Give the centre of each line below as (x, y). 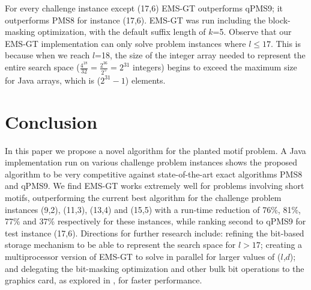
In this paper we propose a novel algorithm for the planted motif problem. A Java (155, 150)
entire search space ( (42, 67)
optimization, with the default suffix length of (122, 32)
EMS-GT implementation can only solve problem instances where (125, 43)
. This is (286, 43)
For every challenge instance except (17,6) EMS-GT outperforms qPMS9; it (144, 8)
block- (279, 20)
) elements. (145, 80)
